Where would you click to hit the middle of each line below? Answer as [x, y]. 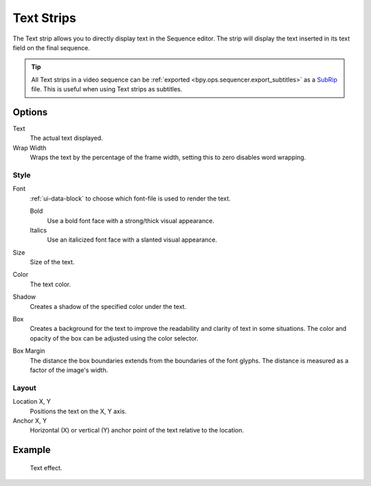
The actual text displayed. [66, 138]
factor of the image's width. [69, 370]
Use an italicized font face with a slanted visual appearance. [132, 240]
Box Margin [29, 351]
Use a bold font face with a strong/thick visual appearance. [131, 220]
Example [32, 450]
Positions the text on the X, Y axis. [78, 411]
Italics [38, 230]
